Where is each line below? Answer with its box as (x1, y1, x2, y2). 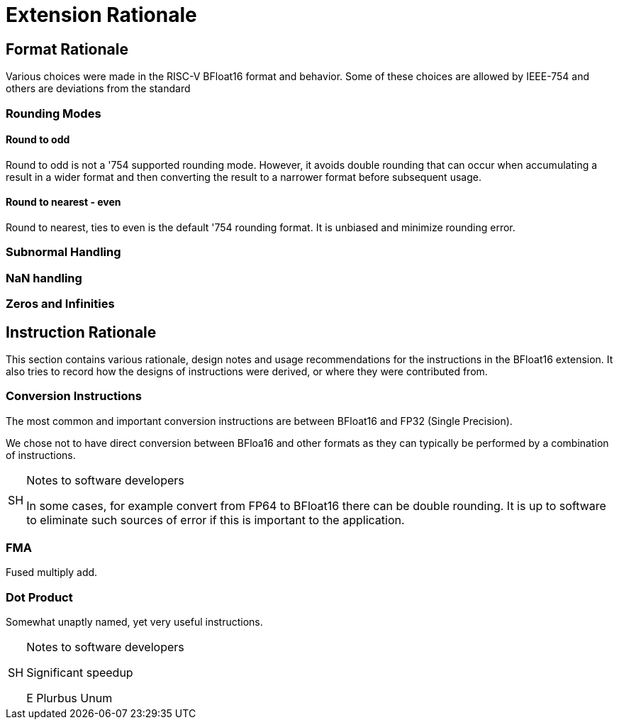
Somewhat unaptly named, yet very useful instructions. (6, 616, 263, 629)
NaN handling (6, 270, 82, 285)
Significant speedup (26, 665, 133, 680)
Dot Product (6, 590, 73, 604)
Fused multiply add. (6, 566, 98, 579)
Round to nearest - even (6, 196, 121, 209)
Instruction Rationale (6, 323, 157, 341)
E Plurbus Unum (26, 691, 113, 706)
